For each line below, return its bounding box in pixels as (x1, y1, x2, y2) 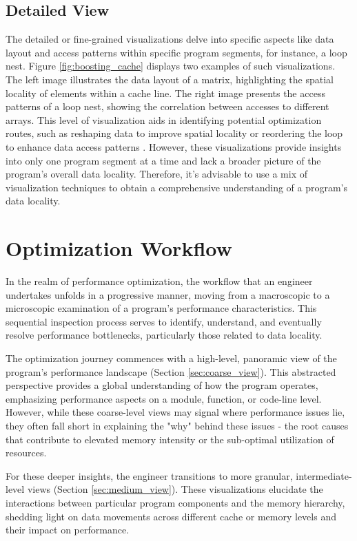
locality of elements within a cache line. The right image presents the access (6, 85, 325, 100)
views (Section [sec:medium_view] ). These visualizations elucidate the (27, 482, 323, 496)
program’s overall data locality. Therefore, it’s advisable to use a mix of (6, 167, 308, 181)
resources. (6, 445, 47, 460)
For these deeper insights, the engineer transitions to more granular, (6, 468, 293, 482)
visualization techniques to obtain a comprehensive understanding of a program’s (6, 180, 348, 194)
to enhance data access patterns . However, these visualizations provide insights (6, 139, 342, 153)
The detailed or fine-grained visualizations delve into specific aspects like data (6, 32, 334, 46)
